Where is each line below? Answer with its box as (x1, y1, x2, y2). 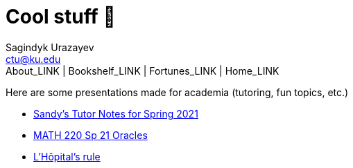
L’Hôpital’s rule (33, 150, 101, 162)
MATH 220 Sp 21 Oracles (33, 129, 148, 141)
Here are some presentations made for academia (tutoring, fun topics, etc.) (6, 86, 349, 98)
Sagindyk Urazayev (6, 41, 94, 53)
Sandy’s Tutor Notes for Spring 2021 (33, 107, 198, 120)
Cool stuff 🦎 (6, 5, 116, 28)
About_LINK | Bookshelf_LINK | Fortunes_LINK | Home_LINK (6, 64, 279, 77)
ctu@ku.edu (6, 53, 61, 65)
